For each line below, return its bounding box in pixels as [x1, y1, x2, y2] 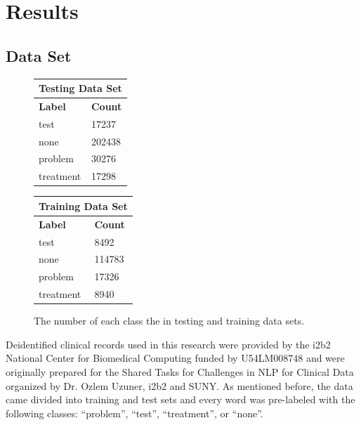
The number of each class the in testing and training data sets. [34, 313, 305, 328]
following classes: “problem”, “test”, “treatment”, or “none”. [6, 405, 263, 420]
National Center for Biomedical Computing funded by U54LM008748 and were [6, 351, 345, 365]
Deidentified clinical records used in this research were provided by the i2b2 [6, 336, 331, 351]
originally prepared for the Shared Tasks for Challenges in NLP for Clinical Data [6, 364, 354, 379]
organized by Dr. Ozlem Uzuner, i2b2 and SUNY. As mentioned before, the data [6, 378, 353, 393]
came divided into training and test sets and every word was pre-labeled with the [6, 392, 355, 407]
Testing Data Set [39, 81, 122, 96]
